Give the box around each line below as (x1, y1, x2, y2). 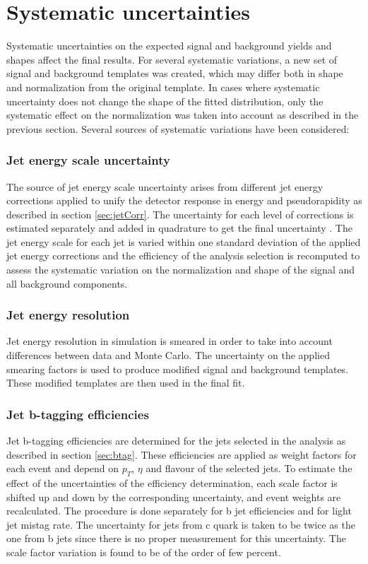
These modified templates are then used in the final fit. (6, 375, 245, 390)
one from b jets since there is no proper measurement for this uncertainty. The (6, 531, 346, 546)
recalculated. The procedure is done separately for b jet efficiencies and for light (6, 503, 352, 518)
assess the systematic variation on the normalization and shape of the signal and (6, 262, 355, 277)
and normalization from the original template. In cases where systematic (6, 79, 320, 94)
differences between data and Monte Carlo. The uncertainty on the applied (6, 348, 330, 363)
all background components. (6, 276, 128, 290)
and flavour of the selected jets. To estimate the (146, 461, 352, 476)
